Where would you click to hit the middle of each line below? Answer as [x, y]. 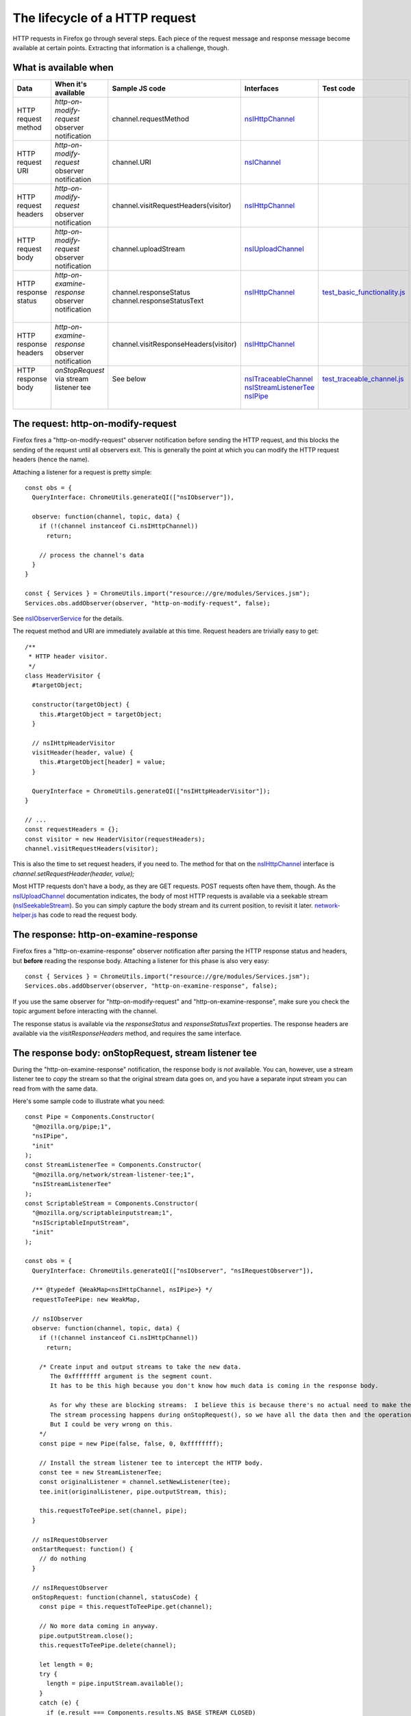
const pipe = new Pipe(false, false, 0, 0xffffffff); [131, 1443]
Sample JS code [139, 88]
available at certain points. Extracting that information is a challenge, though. [121, 47]
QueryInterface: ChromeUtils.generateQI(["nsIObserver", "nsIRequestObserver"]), [173, 1271]
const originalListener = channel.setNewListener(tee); [135, 1482]
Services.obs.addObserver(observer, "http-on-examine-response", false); [151, 986]
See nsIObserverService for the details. [68, 618]
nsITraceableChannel [278, 379]
